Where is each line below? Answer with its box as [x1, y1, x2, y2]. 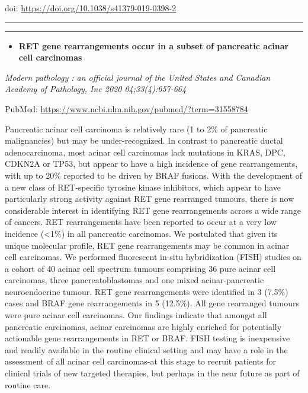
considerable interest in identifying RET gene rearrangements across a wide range [5, 204, 301, 216]
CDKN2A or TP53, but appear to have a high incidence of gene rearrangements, [5, 157, 298, 170]
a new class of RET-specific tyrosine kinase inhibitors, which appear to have [5, 180, 281, 193]
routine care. [5, 378, 51, 391]
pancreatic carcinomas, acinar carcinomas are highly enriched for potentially [5, 320, 282, 332]
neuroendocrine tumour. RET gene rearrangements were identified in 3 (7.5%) [5, 285, 288, 297]
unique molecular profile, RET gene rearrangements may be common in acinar [5, 239, 290, 251]
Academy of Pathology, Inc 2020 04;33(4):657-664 [5, 83, 187, 95]
